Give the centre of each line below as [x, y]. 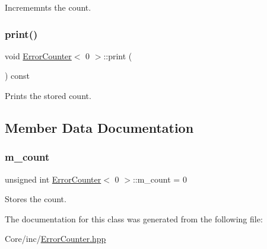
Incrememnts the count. [48, 7]
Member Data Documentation [99, 127]
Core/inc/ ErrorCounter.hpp [55, 239]
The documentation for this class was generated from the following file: [134, 218]
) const [18, 76]
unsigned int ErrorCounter [53, 179]
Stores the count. [36, 199]
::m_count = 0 [160, 179]
